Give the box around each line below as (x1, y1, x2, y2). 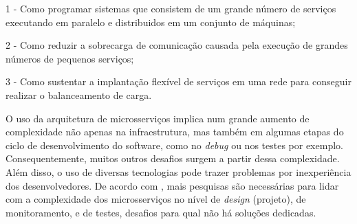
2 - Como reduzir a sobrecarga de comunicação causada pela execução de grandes (6, 38, 348, 52)
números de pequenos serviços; (6, 51, 134, 65)
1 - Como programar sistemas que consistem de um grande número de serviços (6, 1, 336, 15)
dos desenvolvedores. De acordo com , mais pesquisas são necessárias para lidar (6, 178, 339, 192)
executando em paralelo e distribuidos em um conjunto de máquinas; (6, 14, 296, 29)
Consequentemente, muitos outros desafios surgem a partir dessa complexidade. (6, 151, 340, 166)
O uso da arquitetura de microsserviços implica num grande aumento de (6, 111, 310, 125)
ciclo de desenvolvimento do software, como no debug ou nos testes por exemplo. (6, 137, 343, 152)
